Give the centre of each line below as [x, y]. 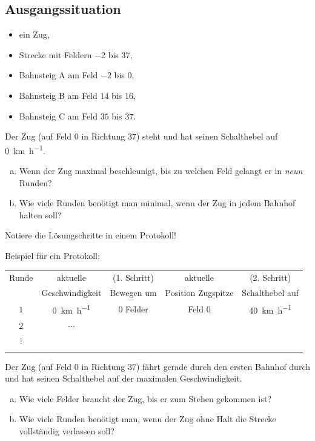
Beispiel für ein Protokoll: [52, 255]
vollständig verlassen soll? [67, 431]
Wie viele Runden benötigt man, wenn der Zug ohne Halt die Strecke [148, 419]
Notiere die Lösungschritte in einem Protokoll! [91, 235]
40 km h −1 [270, 309]
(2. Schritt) [270, 278]
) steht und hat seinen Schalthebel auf [207, 136]
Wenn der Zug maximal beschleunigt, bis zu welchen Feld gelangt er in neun [161, 171]
